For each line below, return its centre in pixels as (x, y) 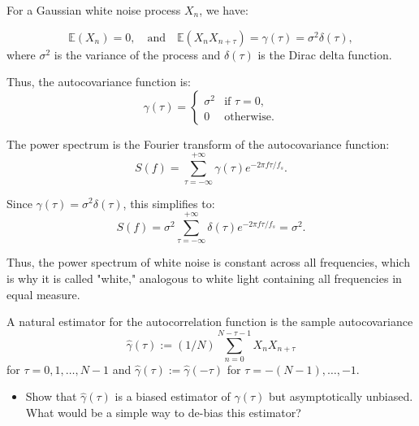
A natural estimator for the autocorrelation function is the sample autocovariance (210, 322)
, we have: (224, 10)
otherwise (248, 117)
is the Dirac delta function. (325, 54)
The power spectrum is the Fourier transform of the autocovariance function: (198, 143)
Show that (51, 396)
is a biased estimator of (173, 396)
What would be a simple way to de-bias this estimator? (163, 413)
